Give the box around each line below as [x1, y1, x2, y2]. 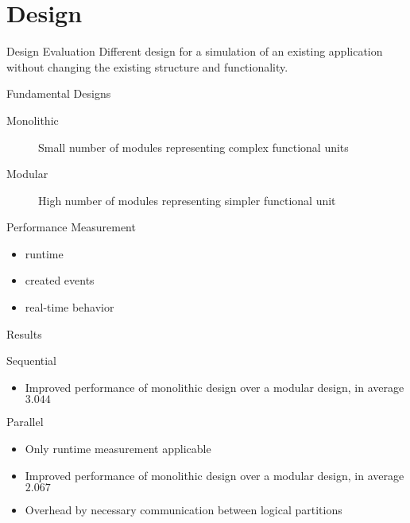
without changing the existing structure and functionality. [6, 58, 288, 75]
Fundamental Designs [6, 85, 111, 102]
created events [25, 272, 95, 289]
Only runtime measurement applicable [25, 440, 211, 457]
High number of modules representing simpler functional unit [38, 192, 336, 208]
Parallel [6, 413, 44, 430]
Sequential [6, 352, 57, 369]
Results [6, 325, 42, 342]
